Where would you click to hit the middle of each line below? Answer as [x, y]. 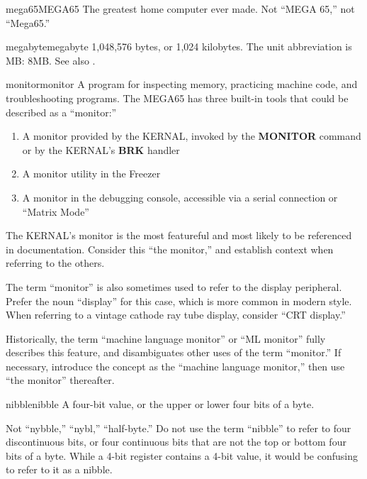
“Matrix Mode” [56, 211]
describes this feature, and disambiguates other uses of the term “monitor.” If [174, 352]
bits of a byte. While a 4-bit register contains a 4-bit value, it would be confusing [182, 455]
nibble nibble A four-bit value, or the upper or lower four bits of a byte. [160, 404]
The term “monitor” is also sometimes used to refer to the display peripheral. [174, 286]
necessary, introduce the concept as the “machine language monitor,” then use [175, 366]
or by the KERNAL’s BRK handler [101, 149]
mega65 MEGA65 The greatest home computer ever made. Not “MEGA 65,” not [180, 9]
